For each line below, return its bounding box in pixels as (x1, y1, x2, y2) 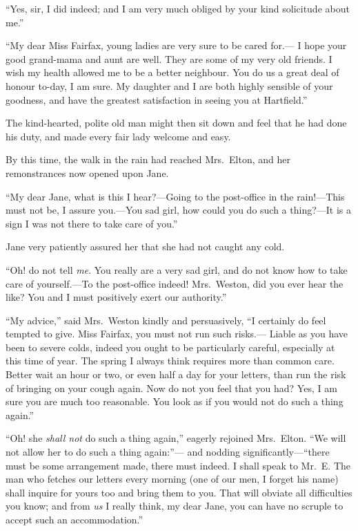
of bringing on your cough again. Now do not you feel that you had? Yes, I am (6, 380, 337, 395)
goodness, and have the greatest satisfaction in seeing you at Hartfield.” (6, 92, 308, 106)
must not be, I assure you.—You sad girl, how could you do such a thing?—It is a (6, 203, 352, 217)
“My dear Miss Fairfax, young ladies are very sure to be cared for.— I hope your (6, 38, 347, 53)
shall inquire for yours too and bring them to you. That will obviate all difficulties (6, 485, 352, 499)
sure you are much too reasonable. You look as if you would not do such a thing (6, 394, 344, 409)
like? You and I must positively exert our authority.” (6, 290, 227, 304)
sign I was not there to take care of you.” (6, 216, 178, 230)
